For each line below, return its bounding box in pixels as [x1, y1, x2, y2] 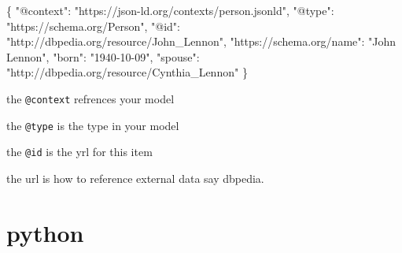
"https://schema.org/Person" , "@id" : [6, 17, 181, 34]
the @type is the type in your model [6, 117, 179, 133]
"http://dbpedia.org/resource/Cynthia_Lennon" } [6, 64, 248, 80]
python [6, 216, 84, 248]
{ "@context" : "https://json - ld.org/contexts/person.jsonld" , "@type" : [6, 2, 334, 18]
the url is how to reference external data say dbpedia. [6, 169, 264, 186]
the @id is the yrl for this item [6, 143, 153, 160]
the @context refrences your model [6, 90, 175, 106]
